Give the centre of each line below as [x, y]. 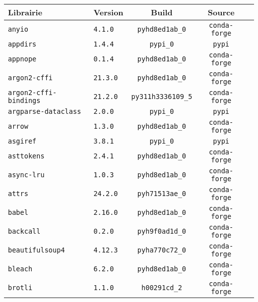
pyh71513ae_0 [162, 194]
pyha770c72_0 [162, 250]
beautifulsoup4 [36, 250]
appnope [22, 59]
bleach [20, 269]
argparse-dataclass [45, 111]
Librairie [25, 12]
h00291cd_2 [162, 288]
